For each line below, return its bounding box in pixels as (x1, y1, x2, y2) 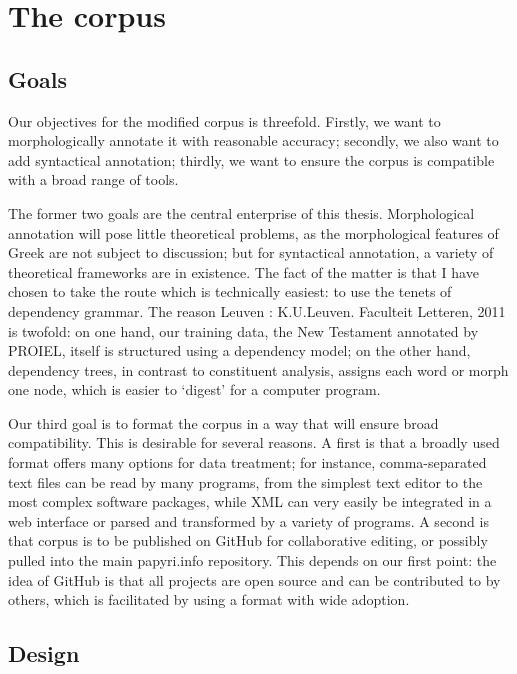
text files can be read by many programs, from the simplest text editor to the (8, 471, 483, 492)
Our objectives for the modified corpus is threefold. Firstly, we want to (8, 110, 441, 131)
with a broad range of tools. (8, 169, 179, 190)
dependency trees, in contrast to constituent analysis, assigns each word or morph (8, 359, 509, 380)
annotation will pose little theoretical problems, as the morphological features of (8, 222, 499, 243)
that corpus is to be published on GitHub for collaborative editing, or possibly (8, 530, 488, 551)
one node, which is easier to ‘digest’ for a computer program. (8, 379, 381, 400)
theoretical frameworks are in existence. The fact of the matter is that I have (8, 261, 479, 282)
